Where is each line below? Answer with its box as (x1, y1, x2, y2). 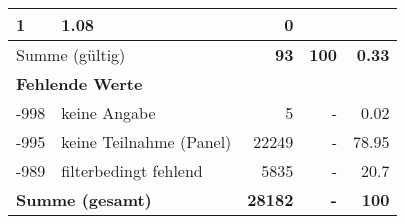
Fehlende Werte (16, 72, 143, 95)
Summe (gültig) (16, 43, 126, 66)
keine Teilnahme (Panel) (61, 130, 232, 153)
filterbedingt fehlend (61, 159, 203, 182)
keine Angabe (61, 101, 156, 124)
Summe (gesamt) (16, 188, 152, 211)
